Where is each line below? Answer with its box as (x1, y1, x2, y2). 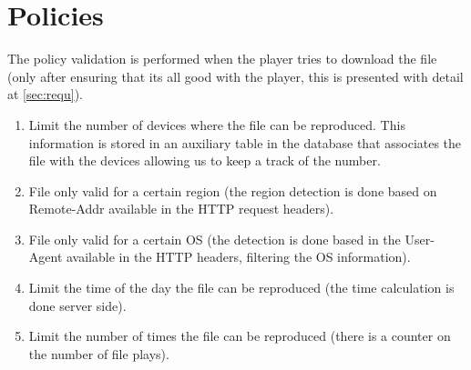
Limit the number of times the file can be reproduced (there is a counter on (28, 326, 451, 345)
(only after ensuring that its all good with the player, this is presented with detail (7, 66, 464, 85)
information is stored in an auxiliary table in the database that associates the (28, 133, 462, 152)
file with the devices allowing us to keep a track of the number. (28, 151, 381, 170)
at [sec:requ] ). (7, 85, 83, 104)
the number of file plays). (28, 344, 169, 363)
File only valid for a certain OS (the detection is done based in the (28, 229, 401, 248)
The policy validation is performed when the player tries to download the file (7, 49, 437, 68)
